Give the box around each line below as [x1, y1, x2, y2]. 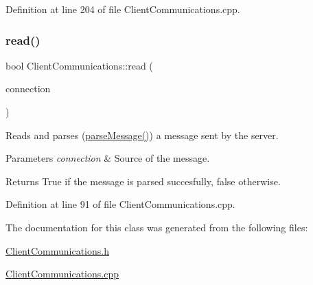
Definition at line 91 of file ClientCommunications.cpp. [5, 197, 235, 211]
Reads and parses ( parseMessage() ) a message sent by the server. [5, 127, 279, 142]
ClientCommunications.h [5, 243, 109, 257]
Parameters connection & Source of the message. [5, 151, 210, 165]
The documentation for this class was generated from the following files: [5, 220, 308, 234]
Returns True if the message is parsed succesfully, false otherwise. [5, 173, 281, 188]
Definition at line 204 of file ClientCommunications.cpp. [5, 2, 240, 16]
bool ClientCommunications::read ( [5, 58, 153, 72]
